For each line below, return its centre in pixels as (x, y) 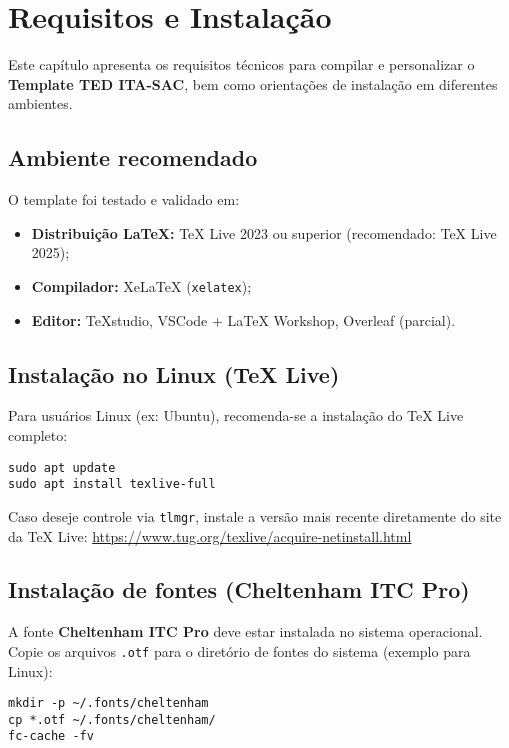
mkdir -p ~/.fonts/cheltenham (108, 703)
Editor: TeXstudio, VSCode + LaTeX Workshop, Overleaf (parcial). (243, 319)
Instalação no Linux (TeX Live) (174, 373)
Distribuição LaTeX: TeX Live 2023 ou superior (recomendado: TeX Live (264, 232)
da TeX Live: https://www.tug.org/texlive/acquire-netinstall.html (210, 535)
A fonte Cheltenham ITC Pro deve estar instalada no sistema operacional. (245, 631)
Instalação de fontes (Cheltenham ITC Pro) (239, 589)
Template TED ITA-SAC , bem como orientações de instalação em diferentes (253, 83)
